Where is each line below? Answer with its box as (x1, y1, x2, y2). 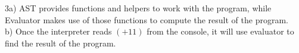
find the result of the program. (5, 36, 116, 49)
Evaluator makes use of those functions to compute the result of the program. (5, 13, 288, 26)
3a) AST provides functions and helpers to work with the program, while (5, 2, 272, 14)
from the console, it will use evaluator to (147, 25, 294, 38)
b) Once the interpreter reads (5, 25, 112, 38)
